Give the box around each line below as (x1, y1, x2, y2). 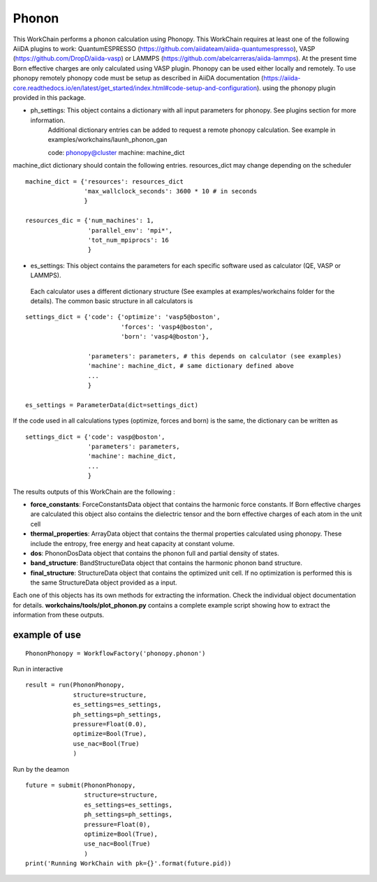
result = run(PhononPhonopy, (25, 681, 125, 689)
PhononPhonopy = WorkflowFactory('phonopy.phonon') (25, 649, 206, 657)
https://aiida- (263, 74, 301, 82)
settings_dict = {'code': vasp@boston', (25, 433, 165, 441)
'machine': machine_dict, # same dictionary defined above (87, 362, 295, 370)
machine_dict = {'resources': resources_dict (25, 177, 184, 185)
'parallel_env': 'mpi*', (87, 226, 173, 234)
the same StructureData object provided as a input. (30, 578, 177, 587)
